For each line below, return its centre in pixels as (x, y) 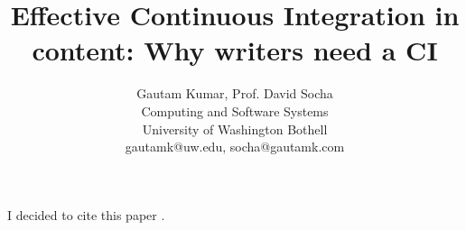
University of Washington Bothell (235, 129)
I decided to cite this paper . (86, 214)
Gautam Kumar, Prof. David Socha (235, 93)
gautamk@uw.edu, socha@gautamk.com (235, 147)
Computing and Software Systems (235, 110)
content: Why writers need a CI (235, 50)
